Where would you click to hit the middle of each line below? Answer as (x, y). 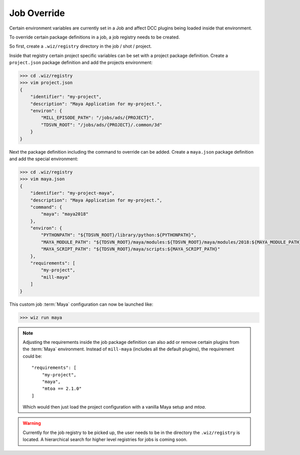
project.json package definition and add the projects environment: (81, 63)
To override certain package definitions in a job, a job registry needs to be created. (94, 37)
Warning (32, 423)
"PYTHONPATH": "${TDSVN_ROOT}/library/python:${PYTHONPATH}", (119, 235)
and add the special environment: (44, 159)
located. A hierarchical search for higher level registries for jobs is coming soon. (105, 439)
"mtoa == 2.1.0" (62, 389)
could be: (32, 356)
